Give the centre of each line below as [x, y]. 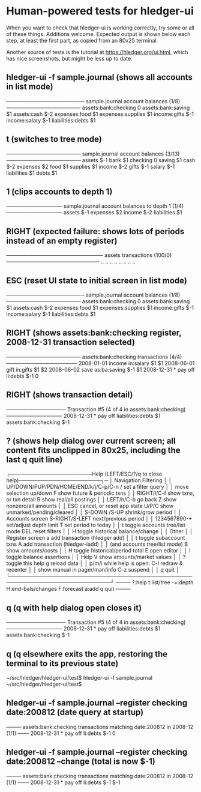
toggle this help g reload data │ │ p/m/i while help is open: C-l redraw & [94, 563]
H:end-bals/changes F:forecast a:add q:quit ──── [68, 589]
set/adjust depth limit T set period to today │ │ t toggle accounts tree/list [96, 525]
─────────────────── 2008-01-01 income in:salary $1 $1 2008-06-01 [100, 363]
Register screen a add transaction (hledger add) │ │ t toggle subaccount [96, 538]
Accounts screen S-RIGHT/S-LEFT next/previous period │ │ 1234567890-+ [99, 519]
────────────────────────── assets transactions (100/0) [89, 255]
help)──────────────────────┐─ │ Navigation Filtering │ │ [89, 480]
